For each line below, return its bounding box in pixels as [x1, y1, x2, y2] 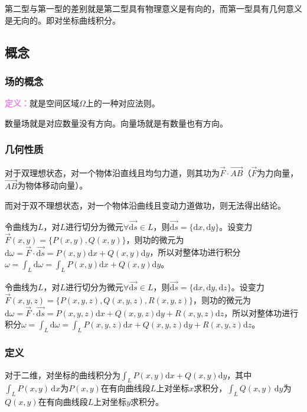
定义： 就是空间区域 [5, 97, 79, 109]
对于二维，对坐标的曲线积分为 [5, 368, 120, 381]
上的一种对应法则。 [85, 97, 160, 109]
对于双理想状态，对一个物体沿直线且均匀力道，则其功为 [5, 166, 220, 179]
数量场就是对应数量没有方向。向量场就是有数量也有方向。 [5, 116, 228, 129]
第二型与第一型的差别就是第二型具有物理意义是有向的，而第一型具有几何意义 [5, 2, 302, 14]
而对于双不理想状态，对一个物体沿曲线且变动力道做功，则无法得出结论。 [5, 199, 286, 212]
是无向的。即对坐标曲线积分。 [5, 14, 120, 26]
